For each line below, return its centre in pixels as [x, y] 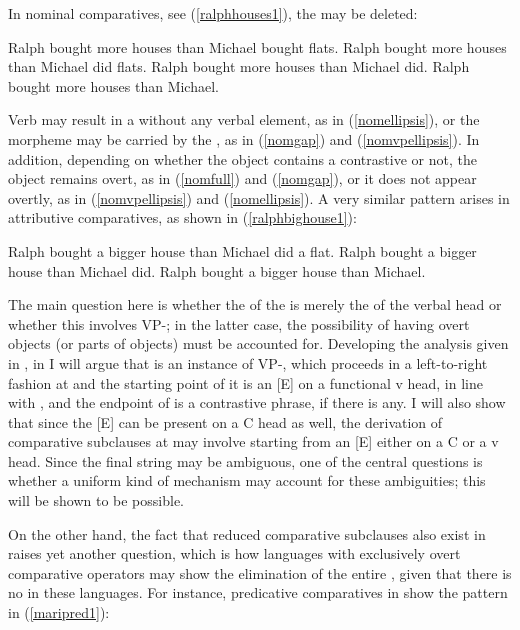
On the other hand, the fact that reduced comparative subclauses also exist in [247, 533]
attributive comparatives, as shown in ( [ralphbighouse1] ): [182, 217]
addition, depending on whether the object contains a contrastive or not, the [242, 158]
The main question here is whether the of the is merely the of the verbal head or [255, 304]
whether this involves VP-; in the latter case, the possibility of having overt [239, 323]
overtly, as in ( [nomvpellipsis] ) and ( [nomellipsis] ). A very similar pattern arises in [259, 197]
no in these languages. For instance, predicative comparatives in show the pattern [258, 592]
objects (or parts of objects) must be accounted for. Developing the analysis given [258, 343]
